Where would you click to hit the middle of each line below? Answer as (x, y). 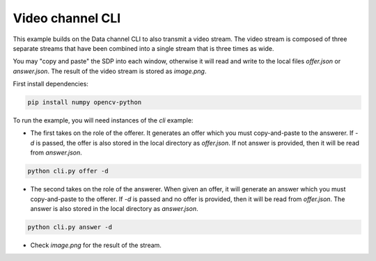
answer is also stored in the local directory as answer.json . (114, 208)
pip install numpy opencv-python (85, 102)
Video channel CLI (67, 18)
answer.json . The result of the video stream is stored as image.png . (110, 71)
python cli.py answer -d (70, 227)
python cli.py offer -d (68, 171)
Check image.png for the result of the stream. (96, 245)
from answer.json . (56, 152)
